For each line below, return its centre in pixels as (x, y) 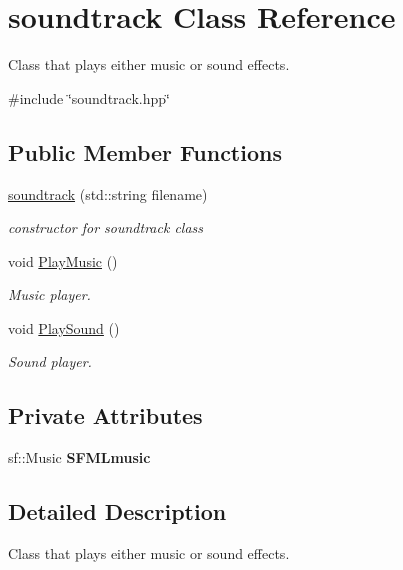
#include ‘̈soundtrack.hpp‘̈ (89, 97)
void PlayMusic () (63, 260)
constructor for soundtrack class (106, 227)
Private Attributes (105, 415)
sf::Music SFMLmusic (79, 457)
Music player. (49, 294)
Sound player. (50, 361)
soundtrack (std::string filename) (108, 193)
